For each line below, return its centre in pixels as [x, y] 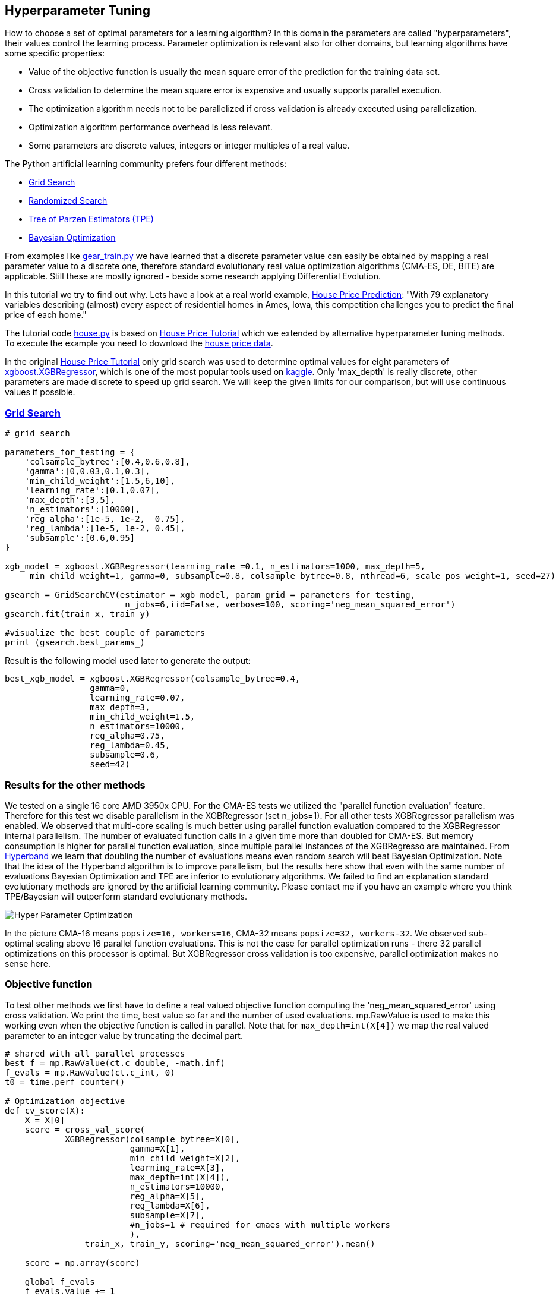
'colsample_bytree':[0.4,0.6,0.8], [107, 462]
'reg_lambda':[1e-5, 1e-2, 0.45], [105, 529]
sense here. [28, 963]
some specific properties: [55, 53]
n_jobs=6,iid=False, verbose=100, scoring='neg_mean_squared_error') [290, 605]
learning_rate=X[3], [177, 1167]
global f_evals [60, 1281]
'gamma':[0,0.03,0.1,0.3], [87, 472]
